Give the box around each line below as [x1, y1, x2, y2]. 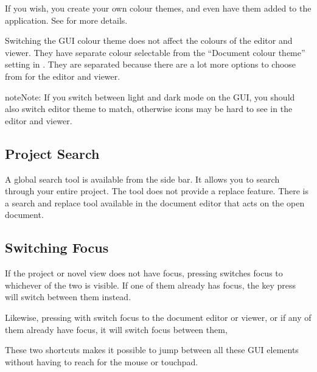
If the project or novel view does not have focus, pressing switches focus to [5, 267, 283, 279]
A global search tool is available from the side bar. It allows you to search [5, 172, 280, 185]
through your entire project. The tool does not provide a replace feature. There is [5, 184, 309, 197]
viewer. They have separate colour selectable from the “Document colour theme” [5, 46, 305, 58]
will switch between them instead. [5, 290, 131, 303]
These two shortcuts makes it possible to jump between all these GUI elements [5, 343, 299, 356]
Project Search [5, 144, 100, 163]
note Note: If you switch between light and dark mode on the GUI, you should [5, 90, 295, 103]
